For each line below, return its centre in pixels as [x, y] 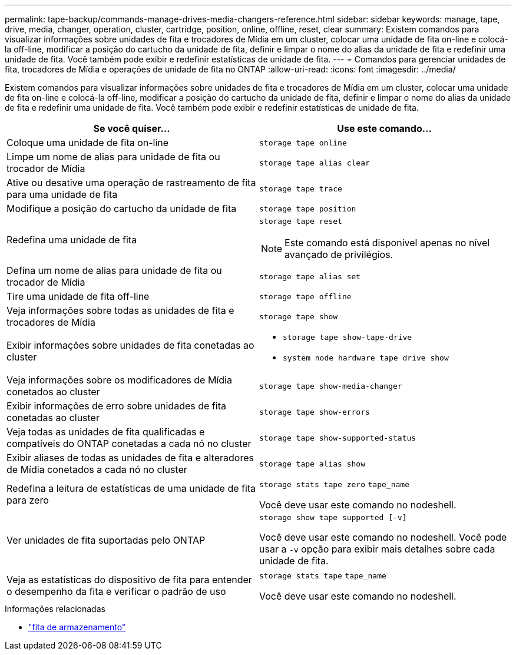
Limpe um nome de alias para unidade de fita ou [113, 157]
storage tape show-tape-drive [348, 337]
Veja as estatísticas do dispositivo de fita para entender [129, 580]
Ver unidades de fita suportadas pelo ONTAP [106, 540]
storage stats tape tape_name [323, 576]
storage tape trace [301, 188]
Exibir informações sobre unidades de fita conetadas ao [130, 345]
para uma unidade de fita [62, 194]
